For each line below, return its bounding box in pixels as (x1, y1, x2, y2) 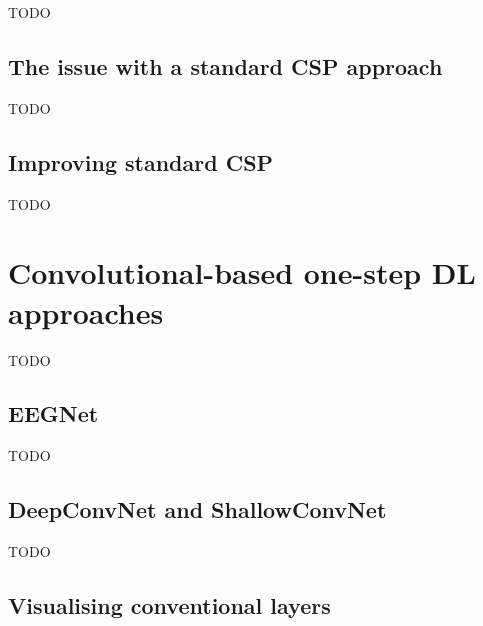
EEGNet (8, 398, 99, 429)
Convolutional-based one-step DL (8, 252, 476, 293)
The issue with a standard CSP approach (8, 50, 443, 81)
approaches (8, 291, 164, 332)
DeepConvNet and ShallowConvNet (8, 494, 387, 525)
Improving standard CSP (8, 146, 274, 177)
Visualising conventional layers (8, 590, 331, 621)
